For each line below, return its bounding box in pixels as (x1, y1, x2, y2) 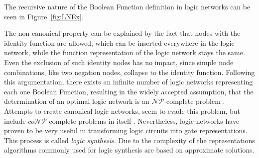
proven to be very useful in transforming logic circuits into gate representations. (4, 125, 248, 136)
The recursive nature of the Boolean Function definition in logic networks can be (4, 1, 251, 11)
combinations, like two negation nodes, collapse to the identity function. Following (4, 67, 255, 77)
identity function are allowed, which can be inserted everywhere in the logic (4, 37, 235, 48)
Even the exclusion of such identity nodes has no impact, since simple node (4, 57, 234, 67)
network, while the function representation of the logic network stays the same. (4, 47, 245, 58)
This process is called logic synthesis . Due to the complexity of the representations (4, 135, 255, 145)
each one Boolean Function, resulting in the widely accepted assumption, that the (4, 86, 254, 96)
